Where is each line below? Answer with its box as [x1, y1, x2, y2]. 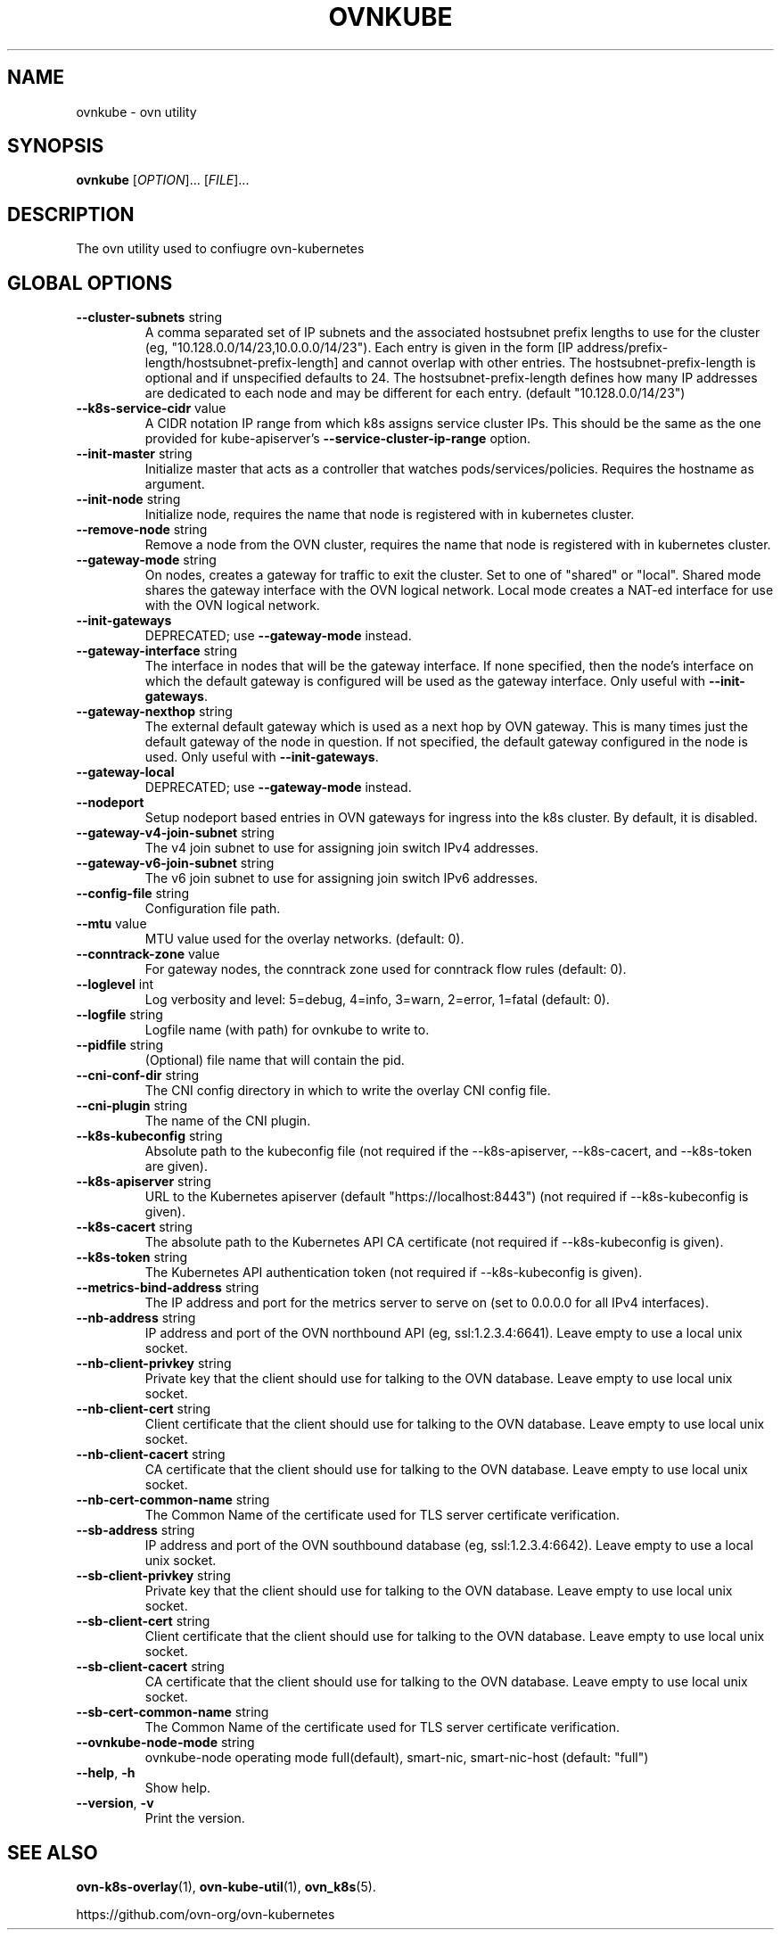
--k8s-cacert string [76, 1219, 193, 1235]
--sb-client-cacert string [76, 1659, 225, 1675]
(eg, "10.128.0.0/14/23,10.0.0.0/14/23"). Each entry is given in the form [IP [144, 340, 574, 356]
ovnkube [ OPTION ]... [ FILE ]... [76, 172, 250, 188]
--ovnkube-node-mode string [76, 1735, 255, 1751]
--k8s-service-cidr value [76, 400, 226, 416]
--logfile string [76, 1007, 163, 1023]
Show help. [144, 1780, 211, 1796]
